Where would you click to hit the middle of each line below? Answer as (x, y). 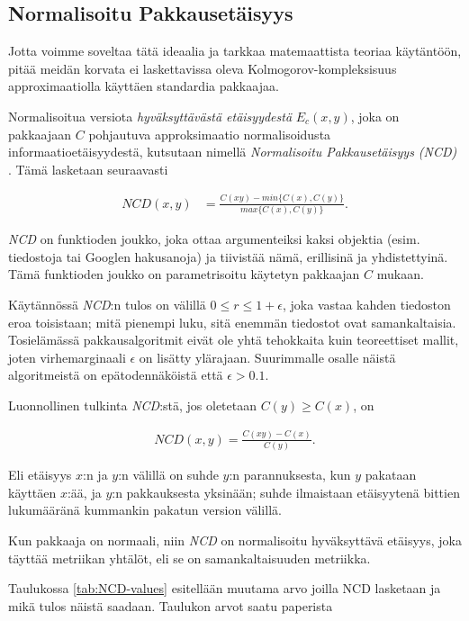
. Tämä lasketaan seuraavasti (88, 169)
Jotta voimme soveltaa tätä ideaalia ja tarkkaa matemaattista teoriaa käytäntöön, (235, 51)
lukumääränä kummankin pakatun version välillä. (145, 510)
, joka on (375, 116)
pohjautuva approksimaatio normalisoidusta (210, 134)
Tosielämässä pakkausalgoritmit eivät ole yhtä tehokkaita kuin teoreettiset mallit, (234, 340)
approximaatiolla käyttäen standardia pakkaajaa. (144, 86)
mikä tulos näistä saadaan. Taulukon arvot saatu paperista (171, 605)
